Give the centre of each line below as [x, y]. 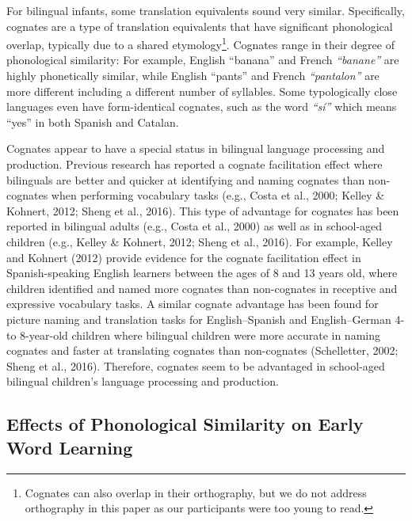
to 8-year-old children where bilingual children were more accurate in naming [193, 335]
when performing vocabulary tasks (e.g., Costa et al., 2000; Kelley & [218, 195]
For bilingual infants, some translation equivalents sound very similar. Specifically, [206, 10]
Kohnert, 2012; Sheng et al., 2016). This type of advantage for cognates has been [203, 210]
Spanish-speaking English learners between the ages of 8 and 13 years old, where [202, 273]
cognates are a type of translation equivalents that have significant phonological [200, 26]
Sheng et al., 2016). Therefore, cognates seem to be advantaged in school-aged [196, 365]
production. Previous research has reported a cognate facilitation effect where [195, 164]
